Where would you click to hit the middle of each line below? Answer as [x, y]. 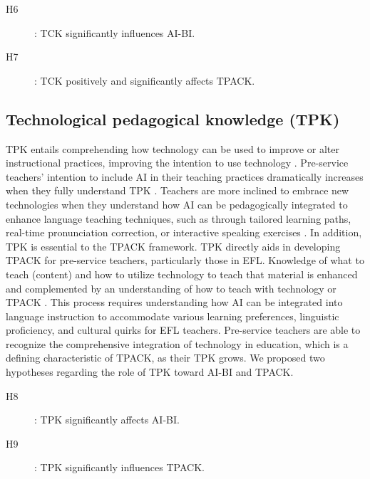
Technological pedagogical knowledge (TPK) [173, 119]
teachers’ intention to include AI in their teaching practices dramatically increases [185, 176]
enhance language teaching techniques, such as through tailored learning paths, [179, 218]
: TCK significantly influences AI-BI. [115, 32]
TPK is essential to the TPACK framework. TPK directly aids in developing [173, 246]
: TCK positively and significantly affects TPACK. [145, 80]
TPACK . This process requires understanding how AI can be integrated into [174, 302]
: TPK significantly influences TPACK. [119, 467]
